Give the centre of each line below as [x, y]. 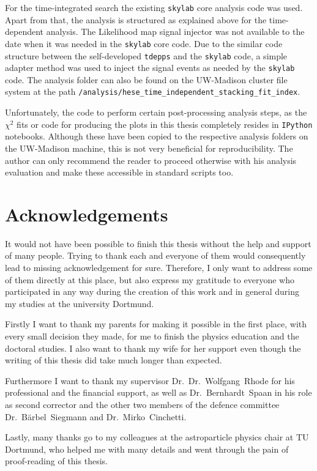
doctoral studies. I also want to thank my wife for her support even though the [153, 348]
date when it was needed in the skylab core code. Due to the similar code [144, 43]
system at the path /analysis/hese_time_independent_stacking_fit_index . [153, 91]
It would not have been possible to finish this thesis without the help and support [158, 243]
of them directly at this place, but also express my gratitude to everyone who [150, 279]
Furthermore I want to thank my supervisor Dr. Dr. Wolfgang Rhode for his [150, 380]
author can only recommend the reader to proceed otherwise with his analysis [151, 160]
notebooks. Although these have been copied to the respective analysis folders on [157, 136]
